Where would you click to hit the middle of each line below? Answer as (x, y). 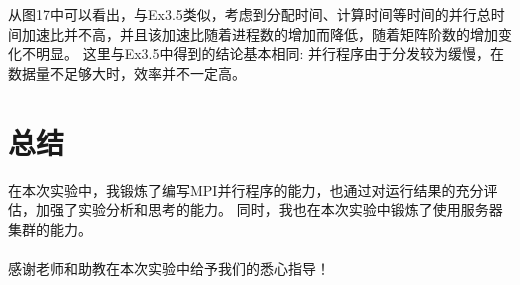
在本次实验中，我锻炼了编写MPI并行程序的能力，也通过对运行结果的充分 (246, 189)
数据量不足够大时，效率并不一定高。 (127, 72)
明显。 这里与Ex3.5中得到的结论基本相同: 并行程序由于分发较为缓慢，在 (270, 53)
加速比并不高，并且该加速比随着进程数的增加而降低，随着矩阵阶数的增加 (259, 33)
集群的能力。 (50, 228)
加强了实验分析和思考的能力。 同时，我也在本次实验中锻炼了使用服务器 (269, 209)
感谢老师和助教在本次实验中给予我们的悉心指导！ (169, 267)
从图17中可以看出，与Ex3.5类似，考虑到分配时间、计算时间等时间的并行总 (249, 14)
